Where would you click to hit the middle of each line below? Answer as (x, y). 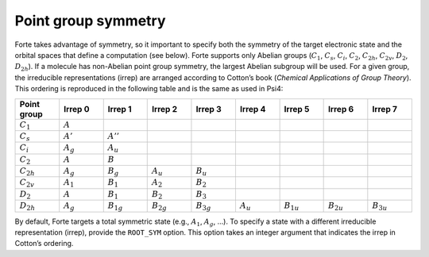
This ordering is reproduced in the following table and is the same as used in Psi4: (149, 89)
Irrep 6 (341, 109)
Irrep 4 (253, 109)
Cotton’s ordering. (44, 244)
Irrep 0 (77, 109)
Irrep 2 (165, 109)
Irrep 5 (297, 109)
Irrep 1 (120, 109)
